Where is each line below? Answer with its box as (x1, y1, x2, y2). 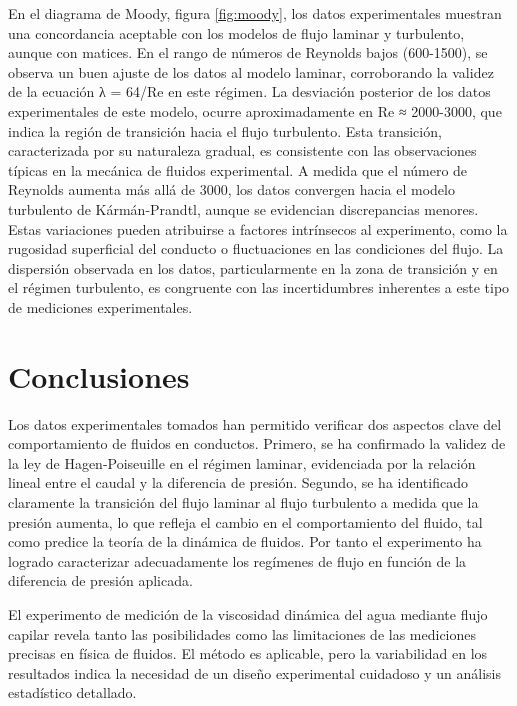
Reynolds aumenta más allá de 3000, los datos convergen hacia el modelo (8, 179, 455, 200)
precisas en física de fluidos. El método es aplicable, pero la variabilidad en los (8, 643, 488, 664)
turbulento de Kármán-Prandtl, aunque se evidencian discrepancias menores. (8, 198, 479, 219)
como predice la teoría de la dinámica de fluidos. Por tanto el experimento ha (8, 531, 482, 552)
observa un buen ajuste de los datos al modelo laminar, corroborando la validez (8, 61, 494, 82)
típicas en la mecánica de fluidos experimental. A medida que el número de (8, 159, 468, 180)
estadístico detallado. (8, 682, 137, 703)
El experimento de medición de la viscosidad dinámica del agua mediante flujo (8, 603, 488, 624)
